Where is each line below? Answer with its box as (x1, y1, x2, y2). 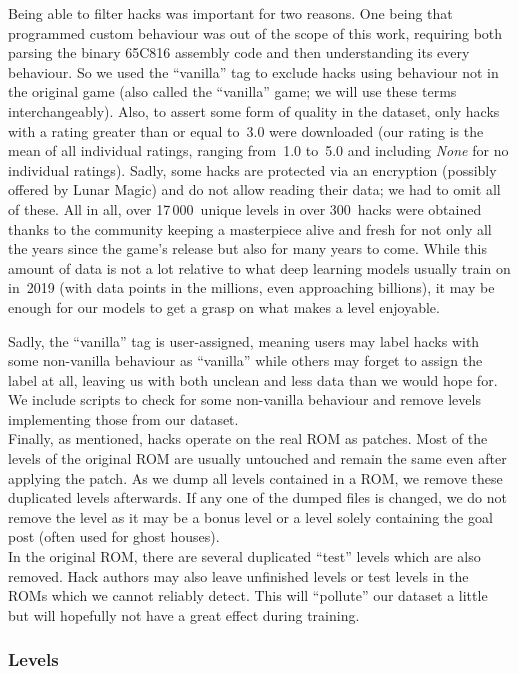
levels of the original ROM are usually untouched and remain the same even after (8, 448, 507, 469)
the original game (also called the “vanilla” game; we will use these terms (8, 81, 457, 102)
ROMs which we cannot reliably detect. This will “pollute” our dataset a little (8, 585, 488, 606)
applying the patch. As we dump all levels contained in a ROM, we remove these (8, 467, 503, 488)
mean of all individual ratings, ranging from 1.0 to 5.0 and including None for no (8, 140, 509, 161)
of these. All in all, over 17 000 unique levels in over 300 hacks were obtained (8, 198, 482, 219)
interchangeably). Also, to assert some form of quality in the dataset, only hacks (8, 100, 500, 121)
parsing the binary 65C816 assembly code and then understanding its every (8, 42, 470, 63)
